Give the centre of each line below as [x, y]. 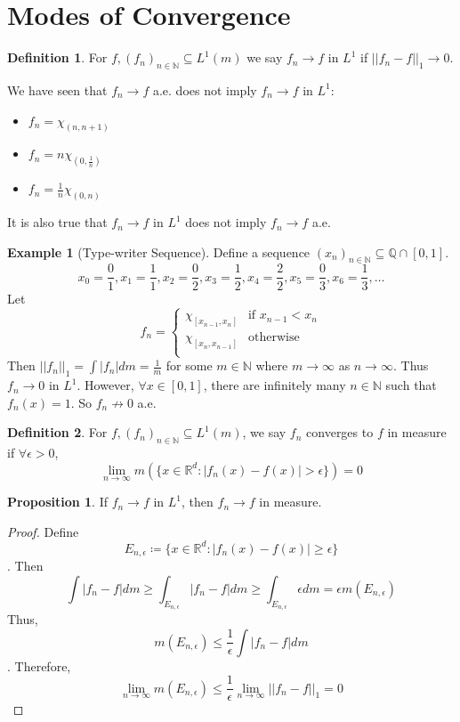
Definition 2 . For [57, 432]
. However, [105, 385]
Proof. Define [43, 531]
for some [189, 365]
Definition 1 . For [57, 57]
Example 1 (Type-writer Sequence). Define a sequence [159, 251]
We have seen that [57, 89]
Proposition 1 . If [57, 502]
